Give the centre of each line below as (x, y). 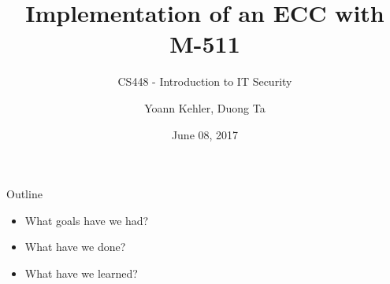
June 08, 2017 (205, 134)
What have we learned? (81, 273)
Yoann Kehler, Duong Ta (205, 107)
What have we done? (75, 247)
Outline (24, 194)
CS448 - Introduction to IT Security (205, 81)
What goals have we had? (87, 220)
